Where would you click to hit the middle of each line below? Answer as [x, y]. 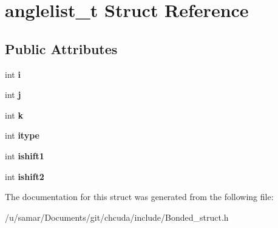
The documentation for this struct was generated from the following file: [139, 197]
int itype [22, 135]
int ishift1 [25, 155]
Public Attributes [61, 48]
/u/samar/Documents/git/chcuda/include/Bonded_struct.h [117, 217]
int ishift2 [25, 176]
